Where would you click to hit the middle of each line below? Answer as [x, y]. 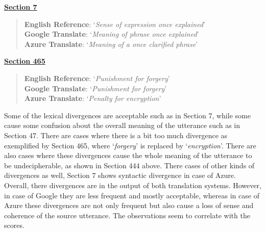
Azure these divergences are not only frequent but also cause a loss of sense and [129, 205]
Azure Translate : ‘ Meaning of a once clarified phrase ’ [111, 44]
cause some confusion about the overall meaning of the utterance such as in [122, 125]
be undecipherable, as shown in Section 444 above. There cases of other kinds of [129, 165]
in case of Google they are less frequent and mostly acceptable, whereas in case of [132, 195]
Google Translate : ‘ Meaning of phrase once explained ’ [112, 34]
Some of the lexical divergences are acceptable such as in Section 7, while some [127, 115]
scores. [14, 225]
